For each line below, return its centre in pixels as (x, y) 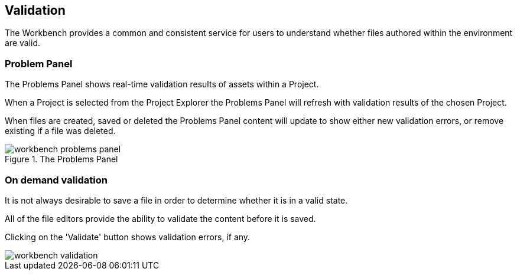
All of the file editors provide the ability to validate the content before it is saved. (160, 218)
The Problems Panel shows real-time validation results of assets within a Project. (162, 84)
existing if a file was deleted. (60, 131)
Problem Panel (39, 63)
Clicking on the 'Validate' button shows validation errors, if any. (128, 237)
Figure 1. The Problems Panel (61, 159)
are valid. (23, 43)
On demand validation (56, 180)
